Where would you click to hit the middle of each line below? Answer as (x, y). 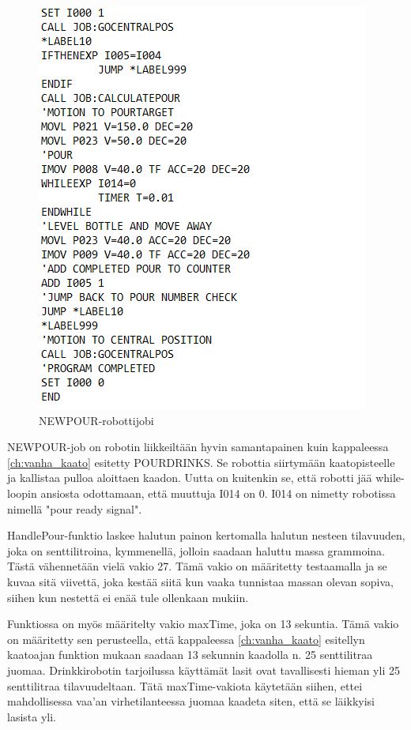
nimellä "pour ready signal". (75, 508)
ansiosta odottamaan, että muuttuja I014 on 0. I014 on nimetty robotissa (218, 493)
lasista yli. (32, 716)
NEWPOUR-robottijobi (96, 420)
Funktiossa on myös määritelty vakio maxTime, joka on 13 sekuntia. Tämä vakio (203, 624)
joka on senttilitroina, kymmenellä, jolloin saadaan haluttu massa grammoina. (196, 550)
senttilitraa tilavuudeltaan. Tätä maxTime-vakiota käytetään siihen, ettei (185, 685)
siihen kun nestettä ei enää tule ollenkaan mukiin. (128, 597)
